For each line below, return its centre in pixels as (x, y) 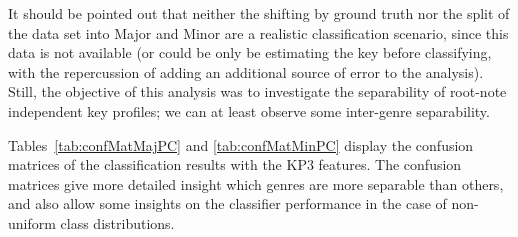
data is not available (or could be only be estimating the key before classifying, (250, 52)
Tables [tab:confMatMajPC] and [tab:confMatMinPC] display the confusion (241, 144)
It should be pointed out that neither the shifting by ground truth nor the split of (259, 13)
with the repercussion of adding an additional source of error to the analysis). (246, 71)
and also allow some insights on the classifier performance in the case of (227, 203)
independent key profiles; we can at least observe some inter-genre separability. (249, 110)
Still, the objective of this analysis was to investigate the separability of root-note (257, 91)
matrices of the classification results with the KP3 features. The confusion (235, 164)
